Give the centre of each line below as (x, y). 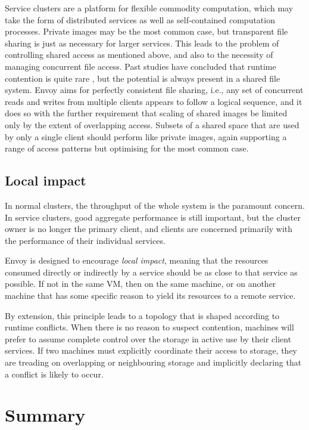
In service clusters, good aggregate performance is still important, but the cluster (153, 217)
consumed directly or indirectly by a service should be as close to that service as (151, 272)
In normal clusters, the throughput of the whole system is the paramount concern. (155, 205)
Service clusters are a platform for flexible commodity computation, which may (149, 8)
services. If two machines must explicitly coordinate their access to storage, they (151, 350)
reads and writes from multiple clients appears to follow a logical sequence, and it (154, 101)
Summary (45, 415)
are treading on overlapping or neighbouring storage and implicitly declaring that (153, 362)
